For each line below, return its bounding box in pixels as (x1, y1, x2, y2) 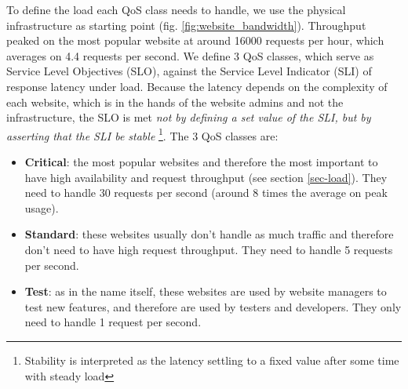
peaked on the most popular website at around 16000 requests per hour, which (6, 32, 384, 49)
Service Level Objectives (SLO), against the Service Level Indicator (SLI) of (6, 63, 372, 79)
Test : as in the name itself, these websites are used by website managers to (24, 283, 387, 300)
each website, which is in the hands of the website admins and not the (6, 93, 344, 110)
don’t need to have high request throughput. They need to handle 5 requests (24, 241, 393, 257)
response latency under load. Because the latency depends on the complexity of (6, 78, 388, 94)
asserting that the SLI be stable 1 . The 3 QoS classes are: (6, 125, 279, 144)
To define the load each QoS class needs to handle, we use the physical (6, 2, 346, 17)
